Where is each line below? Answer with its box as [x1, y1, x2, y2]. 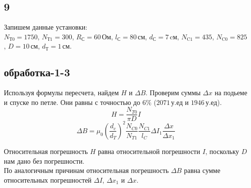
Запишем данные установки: [4, 22, 88, 32]
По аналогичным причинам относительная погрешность [4, 165, 169, 175]
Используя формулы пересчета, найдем [4, 87, 119, 98]
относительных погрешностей [4, 174, 92, 185]
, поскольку [205, 146, 239, 156]
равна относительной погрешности [98, 146, 200, 156]
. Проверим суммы [145, 87, 201, 98]
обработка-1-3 [4, 65, 70, 80]
